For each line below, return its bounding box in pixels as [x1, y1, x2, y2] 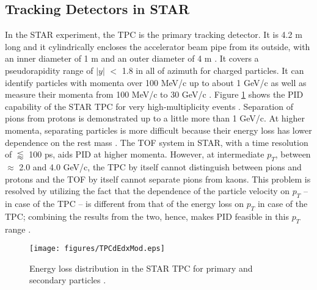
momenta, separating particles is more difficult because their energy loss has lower [5, 123, 312, 136]
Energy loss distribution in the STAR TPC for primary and [29, 261, 253, 274]
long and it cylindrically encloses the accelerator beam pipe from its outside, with [5, 40, 310, 53]
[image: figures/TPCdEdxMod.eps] [29, 244, 165, 253]
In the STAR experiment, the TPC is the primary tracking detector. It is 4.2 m [5, 28, 302, 41]
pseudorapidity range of [5, 63, 93, 76]
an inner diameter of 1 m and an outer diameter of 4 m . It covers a [5, 52, 259, 65]
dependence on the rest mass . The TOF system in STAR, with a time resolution [5, 136, 308, 148]
